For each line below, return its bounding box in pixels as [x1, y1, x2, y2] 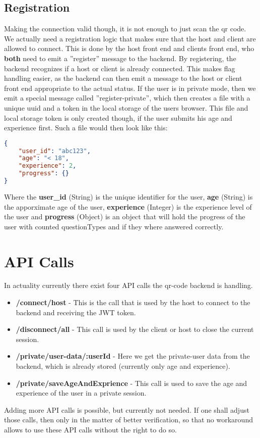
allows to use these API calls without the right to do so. [4, 424, 177, 435]
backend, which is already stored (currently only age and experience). [16, 361, 230, 371]
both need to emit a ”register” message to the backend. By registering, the [4, 53, 236, 63]
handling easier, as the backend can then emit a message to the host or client [4, 73, 242, 83]
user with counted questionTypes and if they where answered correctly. [4, 221, 224, 231]
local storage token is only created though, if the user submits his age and [4, 112, 232, 123]
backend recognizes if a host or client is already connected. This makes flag [4, 63, 235, 73]
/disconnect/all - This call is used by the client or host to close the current [16, 324, 254, 334]
